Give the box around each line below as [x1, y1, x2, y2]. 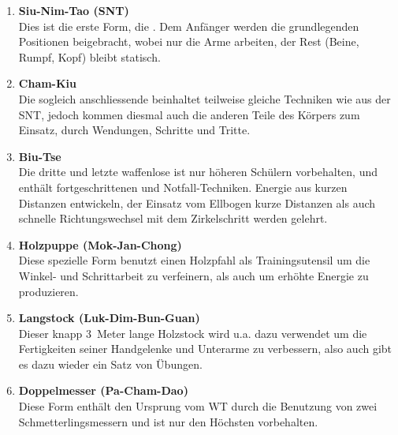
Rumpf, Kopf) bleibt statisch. [18, 48, 161, 65]
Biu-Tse [18, 148, 61, 164]
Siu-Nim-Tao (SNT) [18, 2, 129, 18]
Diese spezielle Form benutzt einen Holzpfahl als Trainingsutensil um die [18, 252, 370, 268]
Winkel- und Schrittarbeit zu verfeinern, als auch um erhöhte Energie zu [18, 267, 369, 283]
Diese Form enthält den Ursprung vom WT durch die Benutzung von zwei [18, 398, 378, 414]
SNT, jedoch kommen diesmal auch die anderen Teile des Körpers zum [18, 106, 360, 122]
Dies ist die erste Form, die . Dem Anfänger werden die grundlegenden [18, 17, 359, 34]
